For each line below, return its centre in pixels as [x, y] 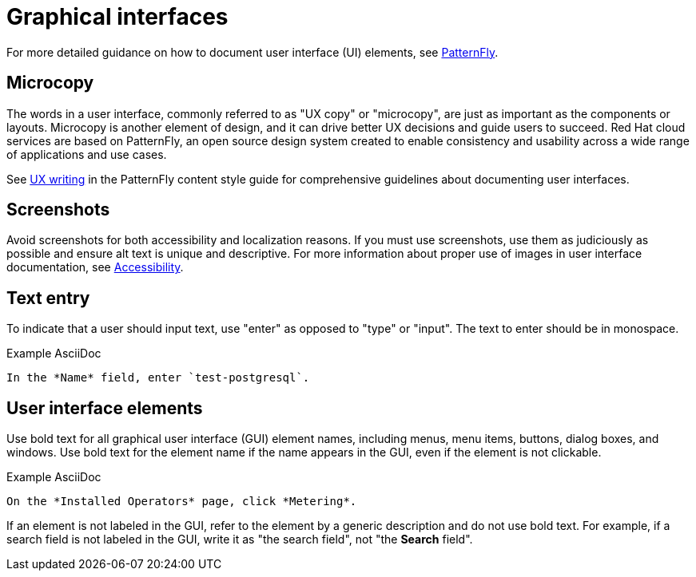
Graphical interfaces [117, 17]
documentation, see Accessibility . [95, 267]
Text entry [48, 298]
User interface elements [105, 408]
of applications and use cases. [87, 154]
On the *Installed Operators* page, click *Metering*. [182, 502]
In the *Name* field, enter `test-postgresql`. [158, 378]
